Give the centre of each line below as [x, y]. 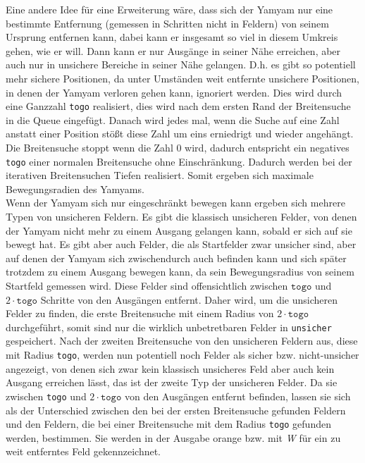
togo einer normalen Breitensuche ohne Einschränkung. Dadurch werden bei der [179, 161]
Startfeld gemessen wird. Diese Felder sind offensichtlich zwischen [147, 285]
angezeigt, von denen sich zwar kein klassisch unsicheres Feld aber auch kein [170, 368]
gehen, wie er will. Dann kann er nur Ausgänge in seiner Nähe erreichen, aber [173, 50]
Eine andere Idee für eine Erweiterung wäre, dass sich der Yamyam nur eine [169, 9]
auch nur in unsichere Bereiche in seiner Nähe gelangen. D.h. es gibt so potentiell [181, 64]
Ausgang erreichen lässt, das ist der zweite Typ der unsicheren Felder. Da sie [172, 382]
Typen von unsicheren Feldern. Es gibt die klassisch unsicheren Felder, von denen [181, 217]
